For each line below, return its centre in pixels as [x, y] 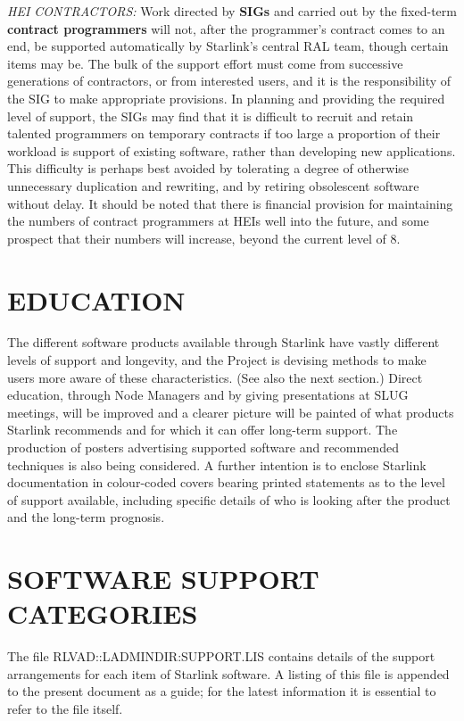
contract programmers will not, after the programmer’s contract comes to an [226, 28]
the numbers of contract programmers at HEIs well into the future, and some [218, 221]
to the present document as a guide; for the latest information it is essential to [222, 691]
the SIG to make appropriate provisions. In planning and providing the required [226, 98]
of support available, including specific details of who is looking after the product [229, 499]
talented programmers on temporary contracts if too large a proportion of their [224, 133]
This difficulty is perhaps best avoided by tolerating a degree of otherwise [208, 168]
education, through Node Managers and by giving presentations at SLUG [208, 395]
